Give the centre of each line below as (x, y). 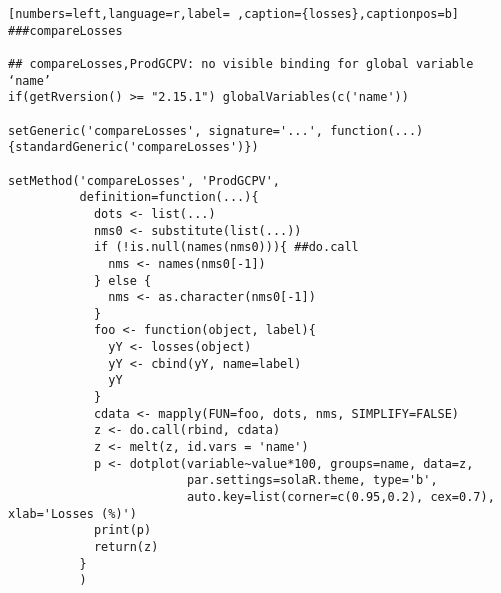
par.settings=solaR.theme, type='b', (312, 480)
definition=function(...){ (169, 197)
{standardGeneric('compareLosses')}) (133, 147)
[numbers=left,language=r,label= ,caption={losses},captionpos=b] (234, 14)
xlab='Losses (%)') (72, 513)
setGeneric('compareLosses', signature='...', (165, 130)
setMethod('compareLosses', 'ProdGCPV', (144, 180)
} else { (122, 280)
